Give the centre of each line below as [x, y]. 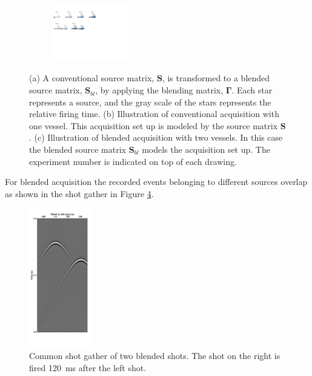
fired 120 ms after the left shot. [88, 368]
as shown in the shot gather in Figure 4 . [79, 193]
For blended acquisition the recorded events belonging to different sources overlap [156, 182]
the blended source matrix [78, 149]
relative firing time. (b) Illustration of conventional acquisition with [154, 114]
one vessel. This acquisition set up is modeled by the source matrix [154, 125]
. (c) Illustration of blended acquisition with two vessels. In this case [156, 137]
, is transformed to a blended [216, 78]
